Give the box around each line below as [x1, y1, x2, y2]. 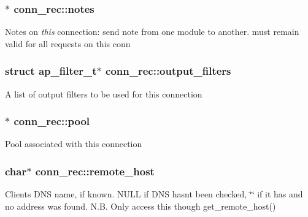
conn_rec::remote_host [35, 163, 155, 178]
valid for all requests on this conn [5, 37, 131, 50]
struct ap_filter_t [5, 63, 97, 78]
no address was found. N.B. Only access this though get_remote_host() [5, 199, 276, 212]
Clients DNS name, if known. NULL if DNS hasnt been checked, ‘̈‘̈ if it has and [5, 188, 303, 200]
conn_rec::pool [13, 113, 90, 129]
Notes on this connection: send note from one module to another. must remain [5, 25, 299, 38]
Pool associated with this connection [5, 137, 142, 150]
